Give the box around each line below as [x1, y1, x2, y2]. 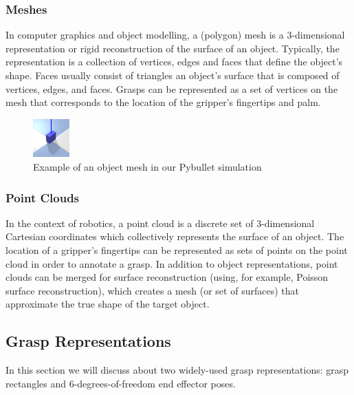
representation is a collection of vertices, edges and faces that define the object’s [5, 54, 343, 69]
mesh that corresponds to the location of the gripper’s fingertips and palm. [5, 95, 321, 109]
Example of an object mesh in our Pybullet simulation [33, 160, 262, 173]
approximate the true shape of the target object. [5, 297, 210, 311]
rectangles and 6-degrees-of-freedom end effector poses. [5, 376, 236, 390]
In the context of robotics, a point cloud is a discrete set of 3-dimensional [5, 215, 315, 230]
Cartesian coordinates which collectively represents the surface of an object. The [5, 229, 344, 244]
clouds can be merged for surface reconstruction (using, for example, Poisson [5, 270, 329, 284]
